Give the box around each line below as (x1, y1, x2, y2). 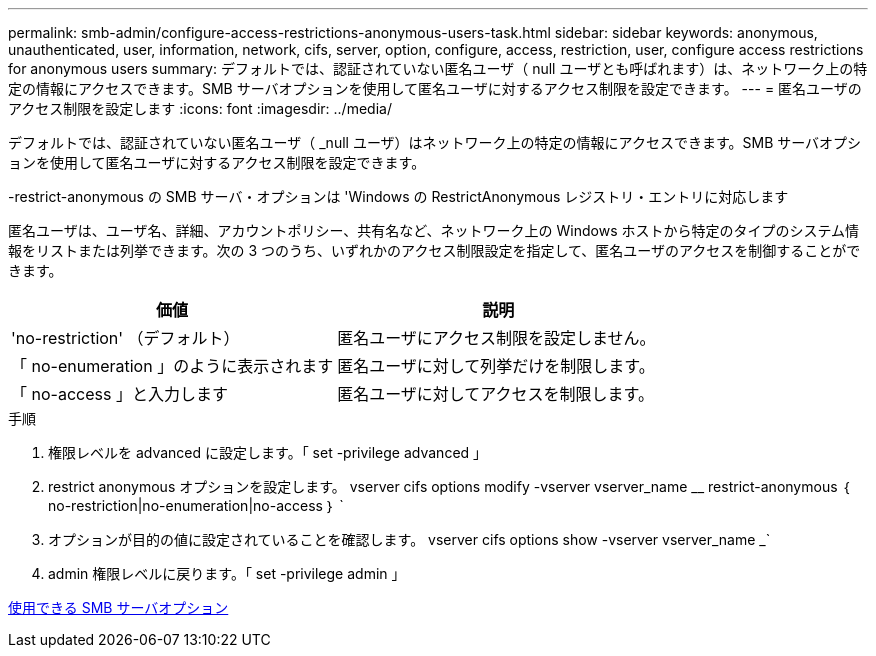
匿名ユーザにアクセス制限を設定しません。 (337, 328, 656, 348)
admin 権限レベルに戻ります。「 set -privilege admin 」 (48, 565, 406, 582)
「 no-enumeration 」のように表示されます (11, 356, 334, 376)
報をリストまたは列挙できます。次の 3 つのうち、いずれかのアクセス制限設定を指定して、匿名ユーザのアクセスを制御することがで (8, 242, 861, 259)
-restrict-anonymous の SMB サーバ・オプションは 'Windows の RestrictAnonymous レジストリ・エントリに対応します (8, 188, 789, 205)
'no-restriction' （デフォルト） (11, 328, 240, 348)
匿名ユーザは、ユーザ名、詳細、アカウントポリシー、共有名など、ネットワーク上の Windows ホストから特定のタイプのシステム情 (8, 222, 860, 239)
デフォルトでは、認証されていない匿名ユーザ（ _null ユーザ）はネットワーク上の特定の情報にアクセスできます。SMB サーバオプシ (8, 134, 862, 151)
